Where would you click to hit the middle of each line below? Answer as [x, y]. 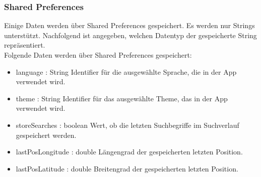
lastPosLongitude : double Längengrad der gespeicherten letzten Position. [129, 152]
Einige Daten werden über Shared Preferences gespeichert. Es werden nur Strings [129, 25]
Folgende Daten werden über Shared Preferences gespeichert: [98, 55]
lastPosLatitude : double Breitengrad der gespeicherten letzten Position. [127, 168]
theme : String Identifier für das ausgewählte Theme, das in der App [122, 98]
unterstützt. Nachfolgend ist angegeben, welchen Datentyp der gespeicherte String [130, 35]
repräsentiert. [25, 45]
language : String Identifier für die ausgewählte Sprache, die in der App [126, 71]
